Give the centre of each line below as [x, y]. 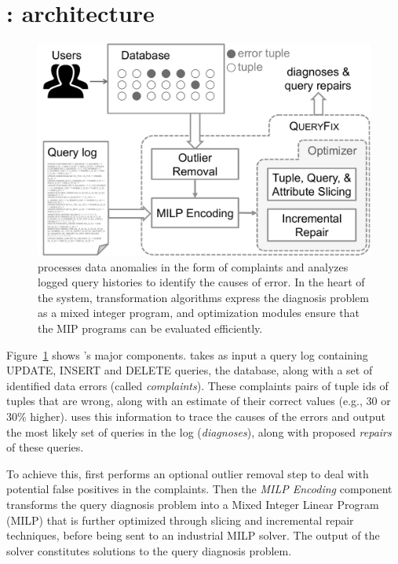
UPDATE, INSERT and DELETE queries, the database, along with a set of [190, 370]
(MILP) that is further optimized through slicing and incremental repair [180, 520]
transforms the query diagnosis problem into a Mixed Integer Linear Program [193, 504]
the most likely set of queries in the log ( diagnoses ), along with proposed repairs [199, 431]
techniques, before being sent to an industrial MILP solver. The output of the [193, 535]
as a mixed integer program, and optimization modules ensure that [199, 313]
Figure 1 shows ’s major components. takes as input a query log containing [187, 354]
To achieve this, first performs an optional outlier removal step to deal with [188, 473]
